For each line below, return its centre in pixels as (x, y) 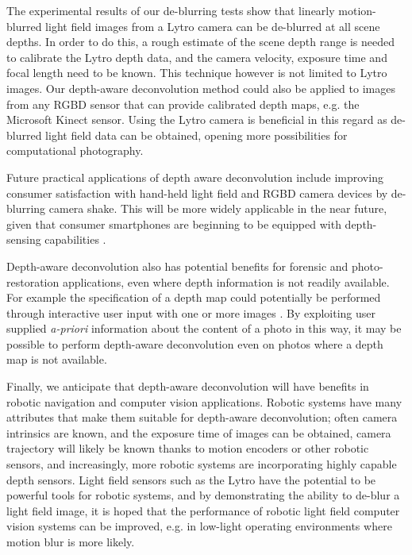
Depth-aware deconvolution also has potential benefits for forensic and (177, 266)
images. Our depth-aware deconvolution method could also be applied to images (201, 88)
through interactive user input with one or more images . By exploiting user (191, 312)
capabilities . (75, 239)
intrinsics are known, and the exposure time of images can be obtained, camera (199, 432)
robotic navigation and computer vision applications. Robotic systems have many (204, 401)
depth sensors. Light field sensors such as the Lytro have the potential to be (191, 479)
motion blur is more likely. (71, 542)
